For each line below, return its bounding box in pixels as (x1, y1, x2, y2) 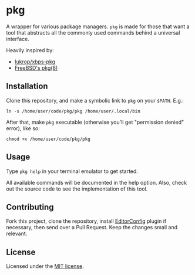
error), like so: (6, 124, 40, 132)
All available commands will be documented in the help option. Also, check (6, 179, 187, 186)
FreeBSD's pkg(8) (14, 64, 58, 71)
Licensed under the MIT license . (6, 263, 84, 270)
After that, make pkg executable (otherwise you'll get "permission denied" (6, 118, 184, 125)
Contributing (6, 202, 54, 212)
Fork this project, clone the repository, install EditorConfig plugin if (6, 218, 167, 225)
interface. (6, 35, 29, 42)
